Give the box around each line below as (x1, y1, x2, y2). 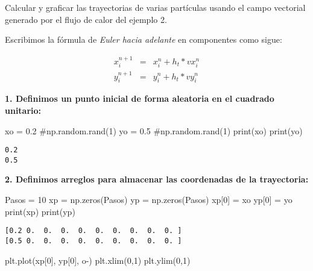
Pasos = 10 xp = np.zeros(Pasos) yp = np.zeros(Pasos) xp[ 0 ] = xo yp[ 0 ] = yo (5, 193, 292, 205)
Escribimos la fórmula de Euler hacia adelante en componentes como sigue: (5, 33, 282, 46)
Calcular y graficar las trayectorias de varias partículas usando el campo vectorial (5, 1, 306, 13)
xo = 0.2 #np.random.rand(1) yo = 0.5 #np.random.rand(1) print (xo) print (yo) (5, 124, 303, 137)
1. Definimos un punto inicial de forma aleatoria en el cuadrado (5, 92, 274, 105)
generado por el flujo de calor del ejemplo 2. (5, 13, 167, 25)
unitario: (5, 104, 42, 116)
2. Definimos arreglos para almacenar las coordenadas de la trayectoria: (5, 173, 309, 185)
